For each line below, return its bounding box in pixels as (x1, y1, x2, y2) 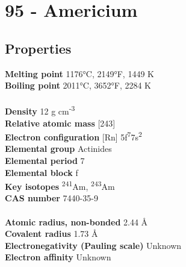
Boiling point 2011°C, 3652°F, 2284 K (5, 79, 152, 92)
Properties (5, 39, 72, 57)
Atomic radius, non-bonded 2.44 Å (5, 215, 148, 228)
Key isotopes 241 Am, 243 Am (5, 178, 115, 192)
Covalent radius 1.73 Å (5, 227, 98, 240)
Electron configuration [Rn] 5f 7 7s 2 (5, 129, 142, 143)
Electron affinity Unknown (5, 251, 111, 263)
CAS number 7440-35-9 (5, 192, 98, 204)
